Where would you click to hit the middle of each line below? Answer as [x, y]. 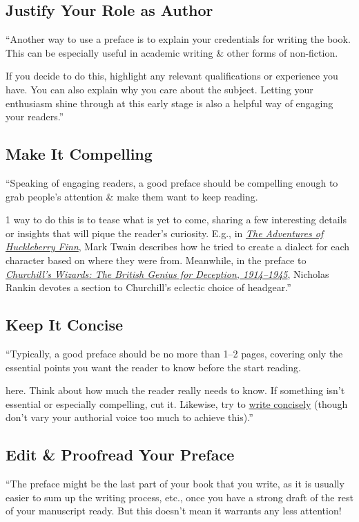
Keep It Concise [65, 325]
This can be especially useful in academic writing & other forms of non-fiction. [172, 52]
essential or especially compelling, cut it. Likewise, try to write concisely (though [177, 403]
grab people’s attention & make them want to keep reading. [132, 196]
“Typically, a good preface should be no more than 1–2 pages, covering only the [174, 353]
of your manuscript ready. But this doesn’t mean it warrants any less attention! [174, 511]
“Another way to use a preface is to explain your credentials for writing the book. [178, 39]
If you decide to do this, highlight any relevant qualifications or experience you [172, 76]
